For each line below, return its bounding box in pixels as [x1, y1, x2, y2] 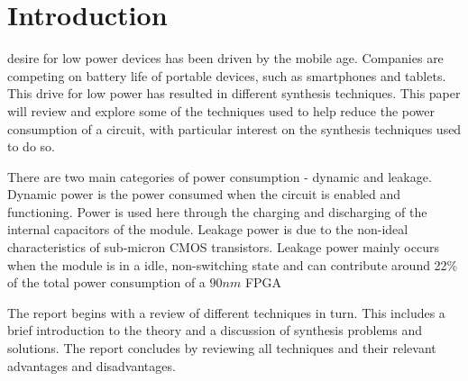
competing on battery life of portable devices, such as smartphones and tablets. [7, 66, 446, 85]
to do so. [7, 137, 55, 156]
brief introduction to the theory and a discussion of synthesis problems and [7, 321, 423, 340]
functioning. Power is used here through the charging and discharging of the [7, 202, 427, 221]
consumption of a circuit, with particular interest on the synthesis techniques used [7, 119, 462, 138]
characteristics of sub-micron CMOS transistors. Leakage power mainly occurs [7, 238, 439, 257]
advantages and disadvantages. [7, 356, 176, 375]
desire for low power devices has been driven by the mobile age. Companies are [7, 49, 444, 68]
